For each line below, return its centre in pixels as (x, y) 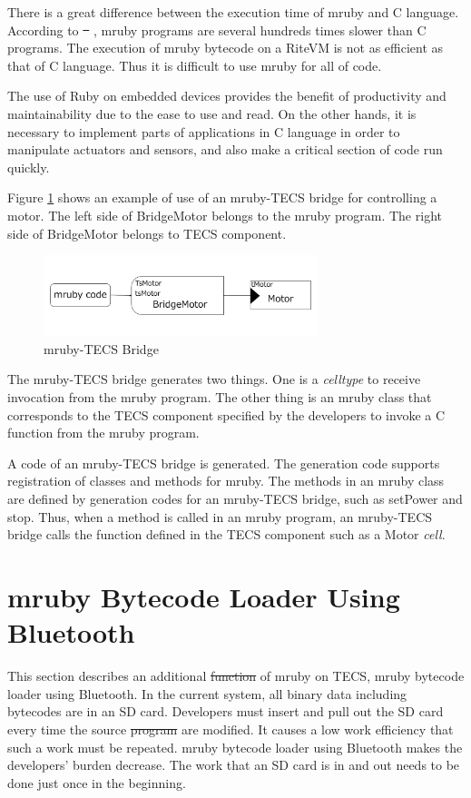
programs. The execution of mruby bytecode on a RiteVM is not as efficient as (226, 48)
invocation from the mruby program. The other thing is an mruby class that (220, 397)
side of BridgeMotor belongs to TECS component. (147, 233)
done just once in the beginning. (97, 782)
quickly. (29, 167)
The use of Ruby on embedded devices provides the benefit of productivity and (227, 96)
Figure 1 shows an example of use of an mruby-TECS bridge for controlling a (222, 197)
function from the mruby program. (103, 433)
